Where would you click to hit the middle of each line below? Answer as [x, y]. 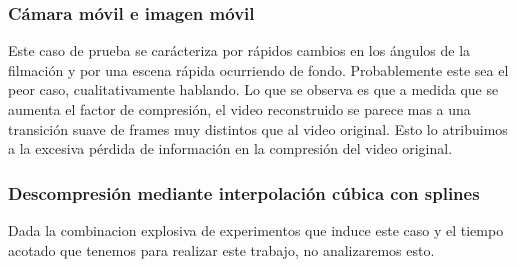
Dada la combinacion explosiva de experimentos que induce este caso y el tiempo [256, 230]
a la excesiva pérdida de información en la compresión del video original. [230, 148]
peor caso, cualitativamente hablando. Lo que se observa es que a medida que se [253, 89]
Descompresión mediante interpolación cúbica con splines [244, 192]
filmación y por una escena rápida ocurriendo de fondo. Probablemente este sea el [258, 69]
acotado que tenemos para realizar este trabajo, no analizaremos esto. [221, 249]
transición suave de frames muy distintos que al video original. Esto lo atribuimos [258, 128]
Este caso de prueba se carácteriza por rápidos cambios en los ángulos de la [239, 50]
